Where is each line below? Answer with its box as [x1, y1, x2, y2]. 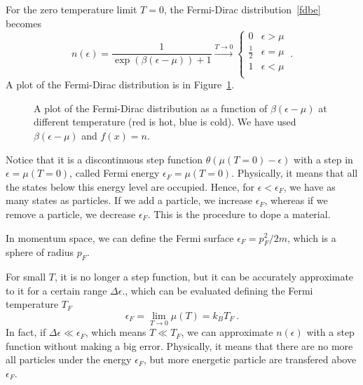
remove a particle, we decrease [6, 206, 136, 221]
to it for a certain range [6, 283, 107, 297]
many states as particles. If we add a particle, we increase [6, 193, 252, 208]
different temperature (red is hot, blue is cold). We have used [34, 114, 296, 129]
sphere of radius [6, 245, 74, 259]
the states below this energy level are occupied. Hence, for [6, 179, 254, 194]
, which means [85, 325, 146, 339]
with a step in [294, 151, 353, 166]
